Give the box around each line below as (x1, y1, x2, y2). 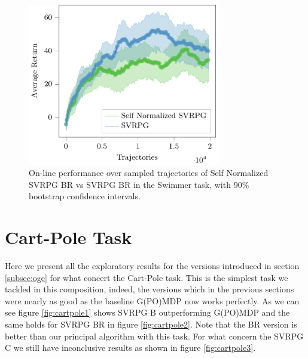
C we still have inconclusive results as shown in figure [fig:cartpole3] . (5, 341, 256, 354)
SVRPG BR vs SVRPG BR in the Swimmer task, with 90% (29, 178, 249, 190)
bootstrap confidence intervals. (29, 190, 141, 202)
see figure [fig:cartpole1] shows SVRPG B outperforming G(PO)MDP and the (5, 306, 290, 319)
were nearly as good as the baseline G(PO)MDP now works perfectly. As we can (5, 294, 300, 307)
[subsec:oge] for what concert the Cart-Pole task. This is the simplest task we (5, 271, 288, 283)
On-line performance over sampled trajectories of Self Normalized (29, 166, 269, 179)
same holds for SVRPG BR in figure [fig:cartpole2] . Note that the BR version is (5, 318, 297, 330)
